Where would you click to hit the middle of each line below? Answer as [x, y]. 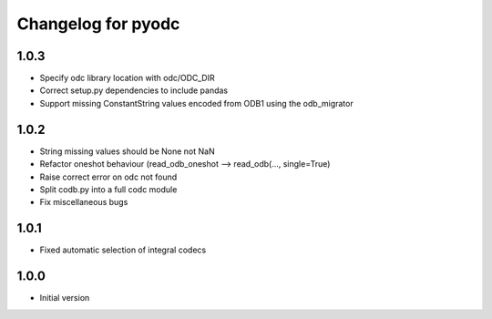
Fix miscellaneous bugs [84, 202]
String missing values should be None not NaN [127, 151]
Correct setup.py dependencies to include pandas [134, 90]
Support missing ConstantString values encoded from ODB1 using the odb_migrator [197, 103]
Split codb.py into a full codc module [108, 189]
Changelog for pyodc [98, 24]
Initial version [65, 298]
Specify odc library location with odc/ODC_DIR [127, 78]
